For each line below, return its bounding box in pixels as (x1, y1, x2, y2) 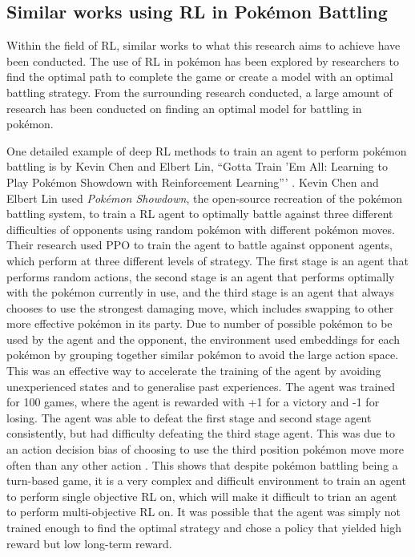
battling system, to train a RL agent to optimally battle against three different (6, 205, 393, 222)
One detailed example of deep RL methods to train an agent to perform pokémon (6, 142, 407, 159)
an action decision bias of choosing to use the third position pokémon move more (6, 441, 404, 458)
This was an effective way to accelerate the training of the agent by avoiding (6, 362, 381, 379)
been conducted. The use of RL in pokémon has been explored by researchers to (6, 52, 400, 69)
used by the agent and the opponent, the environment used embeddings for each (6, 330, 401, 347)
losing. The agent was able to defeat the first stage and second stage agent (6, 409, 372, 426)
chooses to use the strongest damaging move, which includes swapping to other (6, 299, 394, 316)
